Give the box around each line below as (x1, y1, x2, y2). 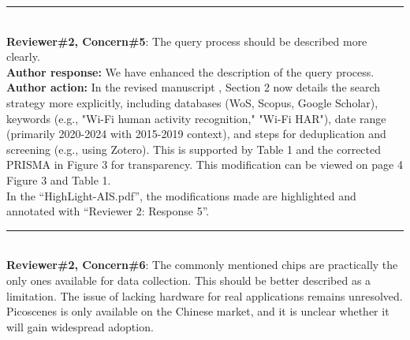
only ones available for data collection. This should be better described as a (6, 271, 371, 288)
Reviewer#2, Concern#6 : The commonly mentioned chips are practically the (6, 256, 398, 273)
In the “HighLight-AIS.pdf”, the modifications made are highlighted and (6, 187, 356, 204)
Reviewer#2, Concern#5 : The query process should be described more (6, 32, 367, 49)
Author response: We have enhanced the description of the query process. (6, 63, 375, 80)
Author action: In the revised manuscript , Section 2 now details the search (6, 79, 381, 95)
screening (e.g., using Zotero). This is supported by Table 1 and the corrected (6, 140, 382, 157)
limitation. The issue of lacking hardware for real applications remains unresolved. (6, 287, 403, 304)
